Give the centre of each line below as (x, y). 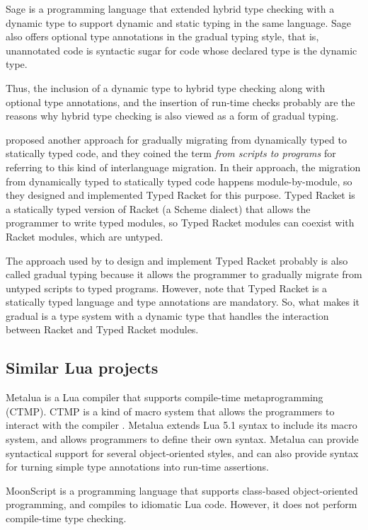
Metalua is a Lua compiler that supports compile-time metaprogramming (165, 397)
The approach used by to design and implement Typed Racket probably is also (177, 260)
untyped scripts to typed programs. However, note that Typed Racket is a (167, 288)
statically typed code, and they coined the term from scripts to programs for (171, 153)
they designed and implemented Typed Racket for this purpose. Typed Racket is (180, 195)
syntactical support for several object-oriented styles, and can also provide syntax (182, 453)
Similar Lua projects (82, 368)
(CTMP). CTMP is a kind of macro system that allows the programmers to (170, 411)
